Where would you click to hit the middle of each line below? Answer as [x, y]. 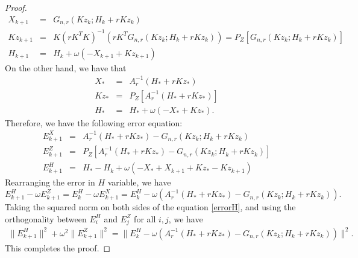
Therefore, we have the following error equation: [94, 122]
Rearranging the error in [50, 182]
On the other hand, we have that [66, 67]
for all [145, 218]
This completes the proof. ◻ [58, 247]
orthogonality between [46, 218]
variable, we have [139, 182]
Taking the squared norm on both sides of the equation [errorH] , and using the [150, 207]
